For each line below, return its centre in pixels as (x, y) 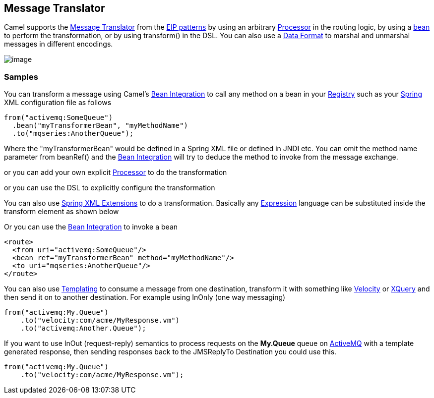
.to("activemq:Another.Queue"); (83, 328)
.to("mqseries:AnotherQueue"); (73, 134)
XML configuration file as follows (58, 103)
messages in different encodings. (59, 44)
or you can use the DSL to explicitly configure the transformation (110, 188)
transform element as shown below (62, 212)
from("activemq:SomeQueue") (59, 118)
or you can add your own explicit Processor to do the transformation (116, 172)
